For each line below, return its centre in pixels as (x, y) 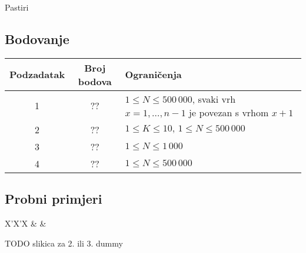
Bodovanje (37, 38)
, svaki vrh (214, 99)
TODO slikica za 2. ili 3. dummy (64, 243)
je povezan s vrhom (229, 112)
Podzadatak (37, 75)
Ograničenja (153, 75)
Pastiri (17, 7)
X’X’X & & (26, 223)
